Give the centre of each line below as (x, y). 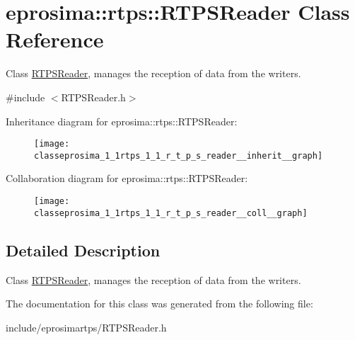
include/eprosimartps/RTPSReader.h (86, 327)
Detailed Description (83, 250)
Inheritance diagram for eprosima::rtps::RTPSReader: (122, 121)
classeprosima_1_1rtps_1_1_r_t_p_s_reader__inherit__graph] (179, 155)
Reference (55, 39)
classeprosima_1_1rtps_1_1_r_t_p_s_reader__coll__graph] (171, 213)
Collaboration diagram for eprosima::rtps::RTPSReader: (127, 178)
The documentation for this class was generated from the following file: (159, 304)
